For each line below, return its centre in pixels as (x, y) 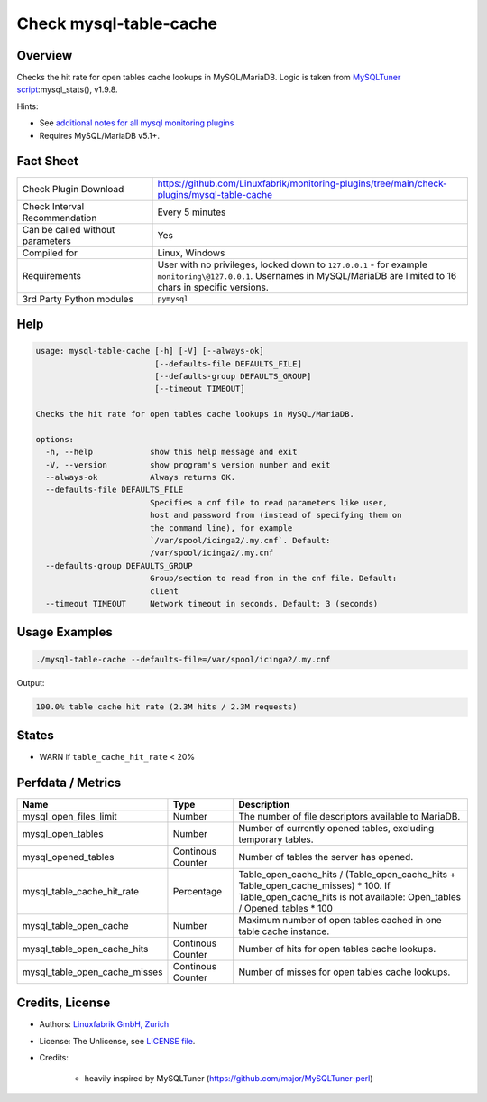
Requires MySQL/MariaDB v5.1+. (99, 135)
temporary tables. (276, 839)
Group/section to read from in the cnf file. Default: (273, 579)
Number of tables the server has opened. (326, 857)
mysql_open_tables (63, 833)
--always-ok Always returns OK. (141, 477)
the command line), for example (221, 528)
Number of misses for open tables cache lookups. (345, 972)
